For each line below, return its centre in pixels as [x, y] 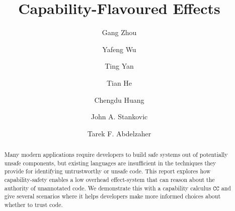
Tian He [119, 82]
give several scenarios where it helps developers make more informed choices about [112, 196]
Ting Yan [119, 66]
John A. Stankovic [119, 117]
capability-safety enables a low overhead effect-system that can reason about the [109, 180]
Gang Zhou [119, 32]
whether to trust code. [33, 205]
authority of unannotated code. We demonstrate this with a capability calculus [108, 188]
